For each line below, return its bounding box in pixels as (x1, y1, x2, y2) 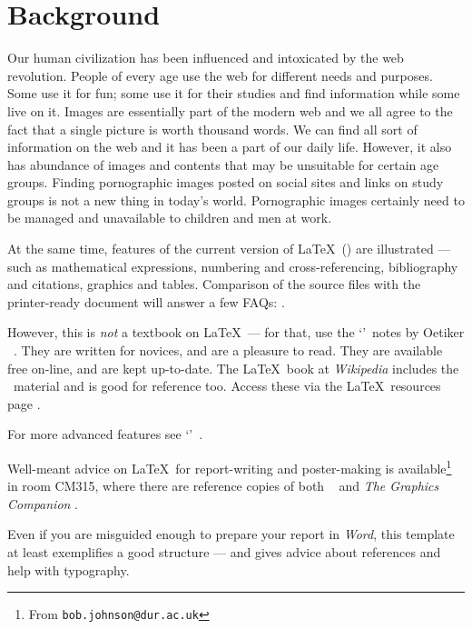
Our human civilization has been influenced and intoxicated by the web (7, 48, 404, 67)
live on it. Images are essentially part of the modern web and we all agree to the (7, 101, 453, 120)
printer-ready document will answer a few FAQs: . (7, 292, 285, 311)
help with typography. (7, 560, 130, 579)
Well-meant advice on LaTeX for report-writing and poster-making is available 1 (7, 456, 452, 477)
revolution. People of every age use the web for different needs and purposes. (7, 65, 433, 85)
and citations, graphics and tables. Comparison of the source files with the (7, 275, 421, 294)
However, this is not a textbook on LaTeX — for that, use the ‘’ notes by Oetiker (7, 323, 465, 342)
